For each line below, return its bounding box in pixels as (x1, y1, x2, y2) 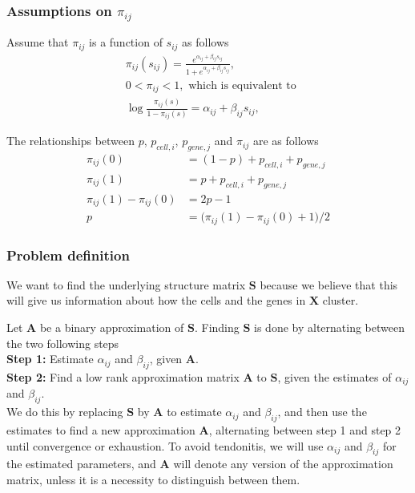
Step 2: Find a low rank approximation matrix (6, 369, 240, 386)
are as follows (252, 132, 319, 149)
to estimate (167, 403, 222, 420)
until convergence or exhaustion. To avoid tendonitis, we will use (6, 437, 324, 454)
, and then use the (277, 403, 367, 420)
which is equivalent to (188, 79, 296, 91)
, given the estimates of (277, 369, 392, 386)
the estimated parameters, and (6, 455, 156, 472)
